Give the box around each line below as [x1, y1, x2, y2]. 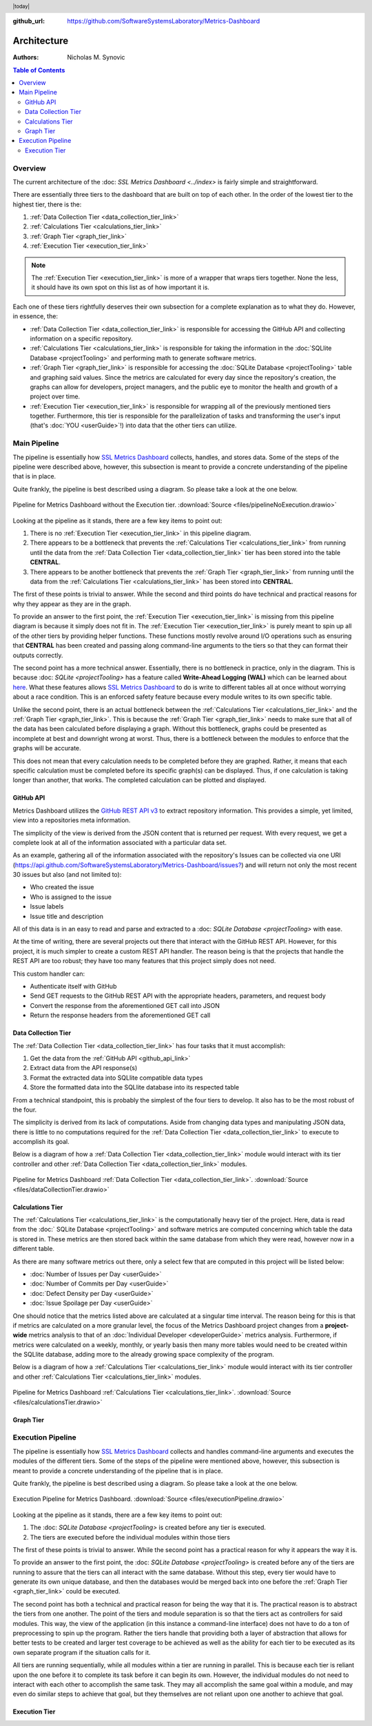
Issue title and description [30, 912, 103, 920]
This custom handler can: [12, 969, 85, 978]
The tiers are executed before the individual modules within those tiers [30, 1533, 231, 1541]
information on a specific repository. [30, 334, 133, 342]
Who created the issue [30, 883, 94, 891]
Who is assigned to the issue [30, 893, 112, 901]
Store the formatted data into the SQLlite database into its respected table [30, 1083, 240, 1092]
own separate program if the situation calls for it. [12, 1648, 151, 1656]
